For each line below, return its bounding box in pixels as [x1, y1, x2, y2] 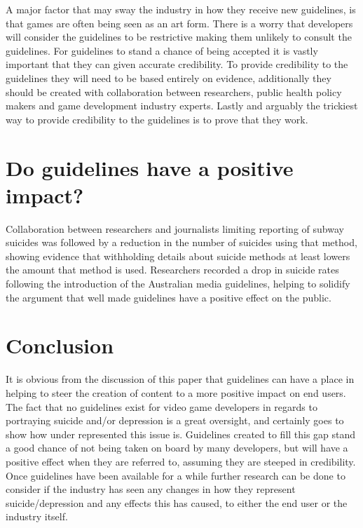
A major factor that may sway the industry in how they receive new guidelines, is [6, 2, 356, 16]
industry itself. [6, 509, 68, 524]
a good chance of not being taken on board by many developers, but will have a [6, 440, 348, 455]
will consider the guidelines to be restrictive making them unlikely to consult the [6, 29, 352, 44]
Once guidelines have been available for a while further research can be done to [6, 468, 345, 482]
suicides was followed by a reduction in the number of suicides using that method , [6, 235, 357, 250]
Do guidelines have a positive [6, 153, 294, 182]
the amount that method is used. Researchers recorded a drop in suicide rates [6, 262, 339, 277]
